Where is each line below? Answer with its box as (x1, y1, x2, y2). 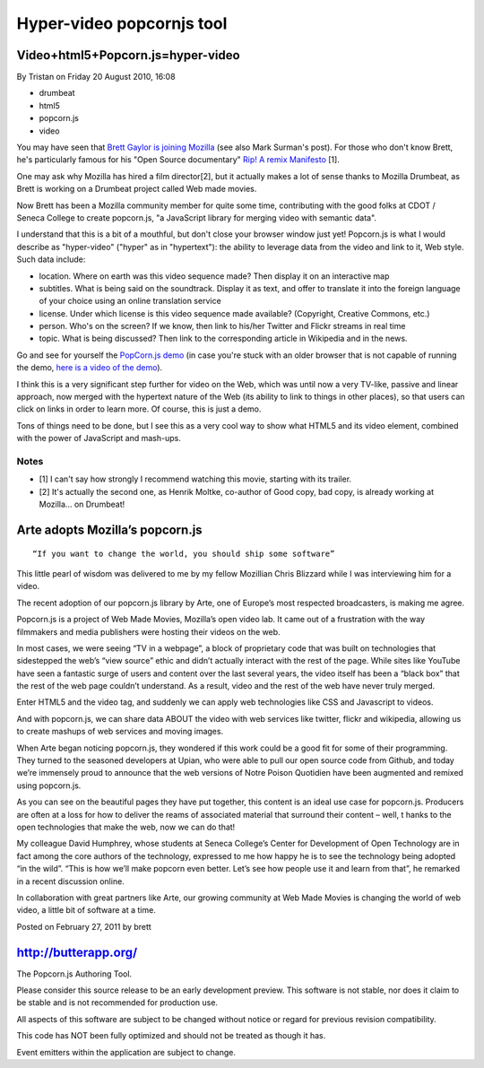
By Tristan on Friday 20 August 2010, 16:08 (16, 72, 176, 82)
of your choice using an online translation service (39, 296, 221, 307)
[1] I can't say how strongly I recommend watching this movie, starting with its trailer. (39, 473, 352, 484)
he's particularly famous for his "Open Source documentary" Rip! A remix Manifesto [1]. (16, 154, 340, 165)
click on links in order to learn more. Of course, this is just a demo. (16, 404, 262, 414)
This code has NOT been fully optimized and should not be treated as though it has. (16, 1030, 326, 1041)
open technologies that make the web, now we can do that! (16, 821, 236, 832)
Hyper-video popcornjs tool (16, 13, 228, 33)
